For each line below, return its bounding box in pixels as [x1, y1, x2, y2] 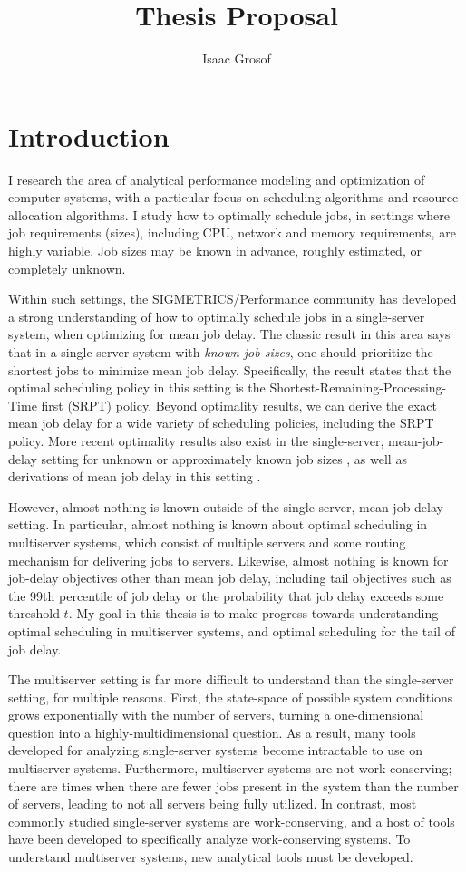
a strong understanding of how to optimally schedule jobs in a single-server [8, 306, 425, 325]
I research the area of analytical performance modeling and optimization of [8, 170, 425, 189]
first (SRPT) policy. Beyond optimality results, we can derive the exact [41, 395, 438, 414]
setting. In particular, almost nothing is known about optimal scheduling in [8, 515, 428, 534]
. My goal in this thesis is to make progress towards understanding [68, 604, 439, 623]
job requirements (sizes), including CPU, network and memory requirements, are [8, 223, 456, 242]
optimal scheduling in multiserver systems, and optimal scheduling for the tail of [8, 621, 455, 640]
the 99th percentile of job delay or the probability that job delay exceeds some [8, 586, 444, 605]
